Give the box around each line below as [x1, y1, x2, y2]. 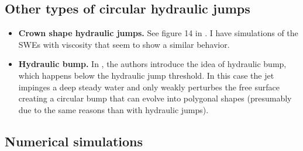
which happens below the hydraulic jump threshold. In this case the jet [18, 69, 274, 81]
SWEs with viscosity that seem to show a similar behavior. [18, 38, 230, 50]
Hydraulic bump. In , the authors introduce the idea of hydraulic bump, [18, 58, 287, 70]
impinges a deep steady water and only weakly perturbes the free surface [18, 80, 280, 93]
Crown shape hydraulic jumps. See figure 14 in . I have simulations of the [18, 27, 298, 39]
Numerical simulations [5, 132, 143, 150]
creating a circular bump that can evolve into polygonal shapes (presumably [18, 92, 292, 104]
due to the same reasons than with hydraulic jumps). [18, 103, 209, 115]
